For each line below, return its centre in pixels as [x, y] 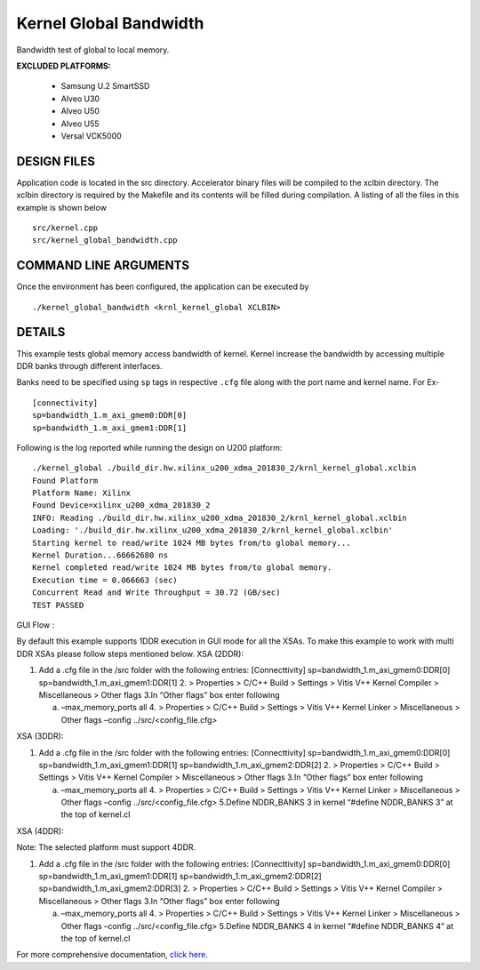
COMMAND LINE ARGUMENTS [103, 265]
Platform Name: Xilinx [82, 493]
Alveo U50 [80, 111]
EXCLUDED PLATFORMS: [64, 66]
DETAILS [41, 332]
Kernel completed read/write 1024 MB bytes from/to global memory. [182, 568]
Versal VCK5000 [91, 136]
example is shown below [61, 207]
